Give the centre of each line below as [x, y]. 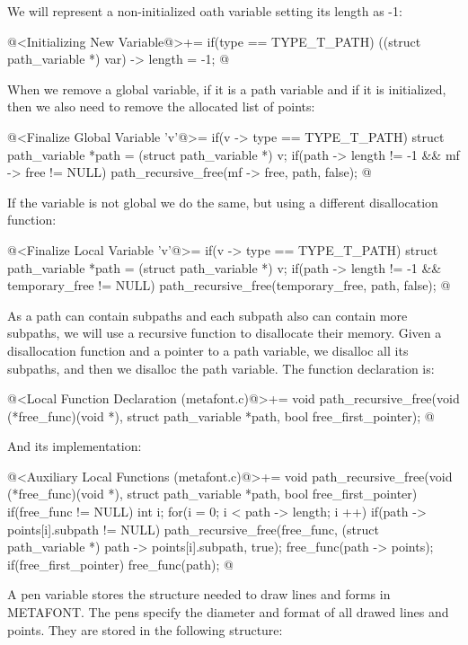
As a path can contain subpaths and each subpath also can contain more [208, 315]
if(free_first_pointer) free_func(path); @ [120, 564]
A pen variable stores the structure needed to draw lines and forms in [199, 594]
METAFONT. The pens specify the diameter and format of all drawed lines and [228, 612]
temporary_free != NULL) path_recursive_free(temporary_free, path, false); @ [229, 285]
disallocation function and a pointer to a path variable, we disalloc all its [208, 350]
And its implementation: [75, 446]
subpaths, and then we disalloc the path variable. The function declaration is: [221, 368]
